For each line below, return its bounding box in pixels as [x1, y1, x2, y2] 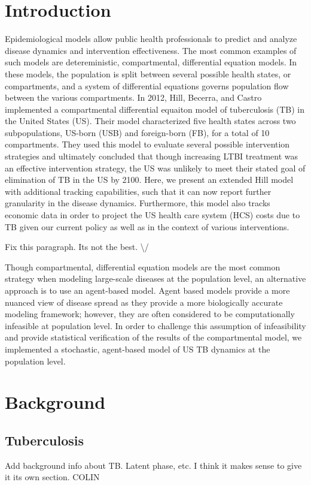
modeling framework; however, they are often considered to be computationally [5, 308, 295, 320]
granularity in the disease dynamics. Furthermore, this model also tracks [5, 197, 270, 209]
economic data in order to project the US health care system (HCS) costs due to [5, 209, 300, 221]
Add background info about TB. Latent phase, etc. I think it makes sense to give [5, 459, 302, 471]
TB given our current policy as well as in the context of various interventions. [5, 220, 289, 233]
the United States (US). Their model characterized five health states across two [5, 115, 296, 127]
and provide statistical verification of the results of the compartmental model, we [5, 331, 302, 344]
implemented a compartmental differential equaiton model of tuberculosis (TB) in [5, 103, 304, 115]
